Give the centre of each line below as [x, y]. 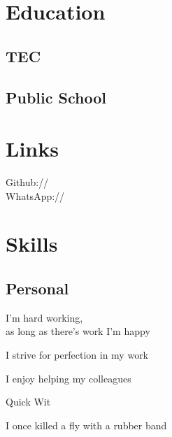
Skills [32, 244]
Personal [37, 288]
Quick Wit [28, 402]
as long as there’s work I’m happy [78, 331]
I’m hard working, [44, 317]
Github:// [27, 182]
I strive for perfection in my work [77, 355]
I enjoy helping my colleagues [69, 378]
